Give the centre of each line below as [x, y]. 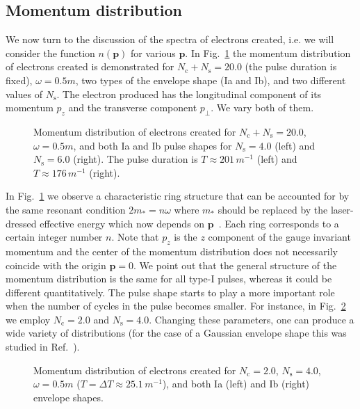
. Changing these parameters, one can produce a [252, 319]
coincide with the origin [56, 265]
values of [24, 94]
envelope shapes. [68, 397]
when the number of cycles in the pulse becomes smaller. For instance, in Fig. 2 [176, 306]
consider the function [50, 53]
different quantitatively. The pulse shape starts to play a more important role [170, 292]
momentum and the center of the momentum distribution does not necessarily [172, 251]
